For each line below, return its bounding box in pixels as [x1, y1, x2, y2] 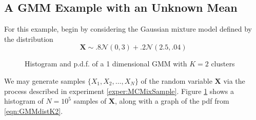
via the [223, 75, 245, 86]
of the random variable [141, 75, 212, 86]
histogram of [4, 95, 44, 106]
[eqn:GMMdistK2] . [4, 105, 63, 116]
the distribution [4, 33, 53, 44]
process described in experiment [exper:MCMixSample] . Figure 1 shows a [4, 85, 234, 96]
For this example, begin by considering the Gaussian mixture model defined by [4, 23, 252, 34]
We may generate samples [4, 75, 86, 86]
